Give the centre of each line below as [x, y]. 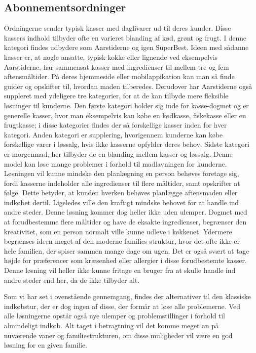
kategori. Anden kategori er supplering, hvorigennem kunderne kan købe [113, 134]
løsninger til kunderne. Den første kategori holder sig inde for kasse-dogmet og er [127, 105]
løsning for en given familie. [46, 345]
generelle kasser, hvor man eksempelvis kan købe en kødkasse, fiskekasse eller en [125, 115]
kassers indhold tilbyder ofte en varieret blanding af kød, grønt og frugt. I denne [125, 37]
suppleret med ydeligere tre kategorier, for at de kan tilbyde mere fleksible [116, 96]
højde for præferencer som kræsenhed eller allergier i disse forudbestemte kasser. [126, 260]
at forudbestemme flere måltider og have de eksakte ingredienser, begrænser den [125, 222]
